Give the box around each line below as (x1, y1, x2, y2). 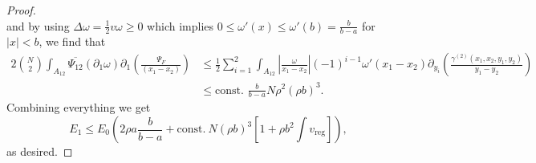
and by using (6, 17, 70, 34)
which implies (147, 17, 214, 34)
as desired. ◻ (6, 143, 73, 159)
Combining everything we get (6, 99, 151, 116)
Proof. (6, 2, 36, 18)
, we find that (39, 33, 106, 50)
